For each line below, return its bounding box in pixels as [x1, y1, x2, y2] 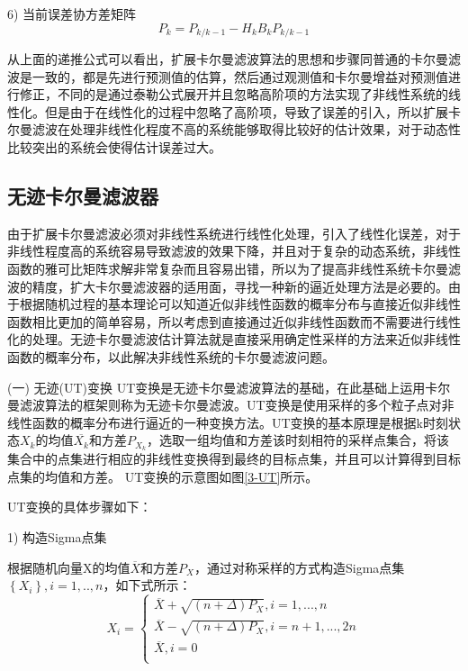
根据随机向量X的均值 [7, 558, 130, 576]
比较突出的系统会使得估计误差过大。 [7, 138, 221, 157]
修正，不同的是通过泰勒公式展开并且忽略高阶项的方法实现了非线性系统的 [19, 85, 448, 104]
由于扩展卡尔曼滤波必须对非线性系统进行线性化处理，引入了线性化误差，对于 [7, 223, 461, 242]
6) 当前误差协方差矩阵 [7, 5, 137, 23]
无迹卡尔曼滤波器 [7, 182, 158, 209]
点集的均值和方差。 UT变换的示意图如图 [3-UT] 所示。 [7, 467, 319, 485]
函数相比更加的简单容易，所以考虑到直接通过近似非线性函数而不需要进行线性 [7, 312, 461, 331]
